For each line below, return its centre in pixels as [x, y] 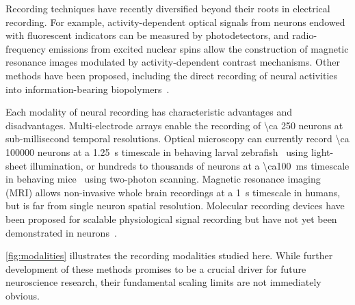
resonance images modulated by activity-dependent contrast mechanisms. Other [173, 62]
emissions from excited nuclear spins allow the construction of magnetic [199, 48]
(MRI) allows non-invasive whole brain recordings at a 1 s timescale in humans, [173, 192]
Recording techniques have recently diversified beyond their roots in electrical [168, 8]
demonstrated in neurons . [61, 232]
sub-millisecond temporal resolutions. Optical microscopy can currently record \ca [177, 138]
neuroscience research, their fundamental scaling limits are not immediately [163, 282]
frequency [26, 48]
